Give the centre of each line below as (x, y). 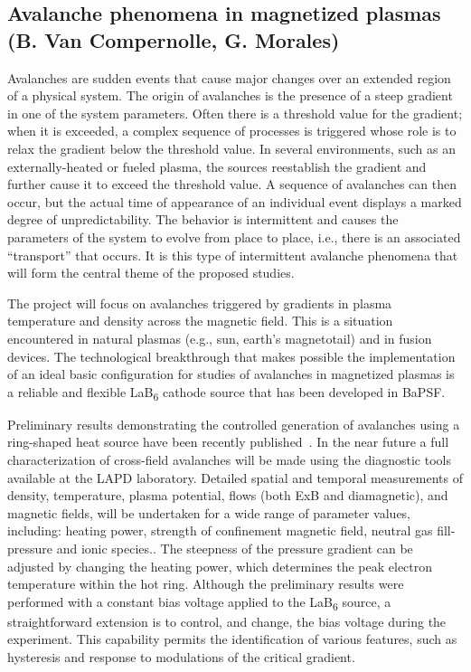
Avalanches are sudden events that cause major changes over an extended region (229, 77)
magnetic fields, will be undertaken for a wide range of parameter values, (209, 512)
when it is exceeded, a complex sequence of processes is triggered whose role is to (232, 131)
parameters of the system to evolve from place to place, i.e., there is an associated (234, 237)
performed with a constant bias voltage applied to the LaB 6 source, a (199, 602)
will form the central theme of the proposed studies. (151, 273)
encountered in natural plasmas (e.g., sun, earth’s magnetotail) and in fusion (220, 338)
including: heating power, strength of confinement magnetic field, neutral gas (220, 530)
